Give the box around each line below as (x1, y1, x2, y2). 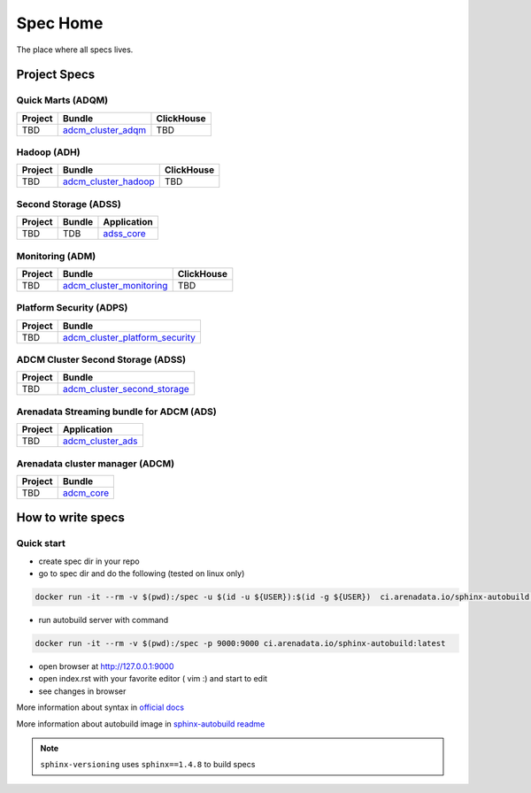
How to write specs (16, 510, 126, 526)
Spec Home (16, 13, 104, 33)
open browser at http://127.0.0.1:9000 (38, 661, 174, 672)
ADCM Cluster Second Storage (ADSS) (16, 354, 186, 366)
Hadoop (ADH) (16, 146, 81, 158)
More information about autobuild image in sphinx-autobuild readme (16, 718, 265, 729)
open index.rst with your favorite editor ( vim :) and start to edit (38, 674, 268, 684)
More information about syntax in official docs (16, 702, 185, 712)
